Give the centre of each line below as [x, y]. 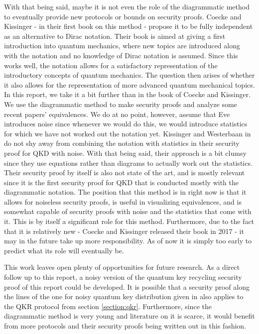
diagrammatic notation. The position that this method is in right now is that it [125, 192]
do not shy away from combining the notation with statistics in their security [122, 143]
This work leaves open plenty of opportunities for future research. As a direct [122, 267]
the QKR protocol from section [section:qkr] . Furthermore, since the [108, 306]
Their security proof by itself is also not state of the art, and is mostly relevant [125, 172]
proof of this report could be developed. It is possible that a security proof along [127, 286]
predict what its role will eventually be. [64, 250]
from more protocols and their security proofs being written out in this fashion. [125, 326]
